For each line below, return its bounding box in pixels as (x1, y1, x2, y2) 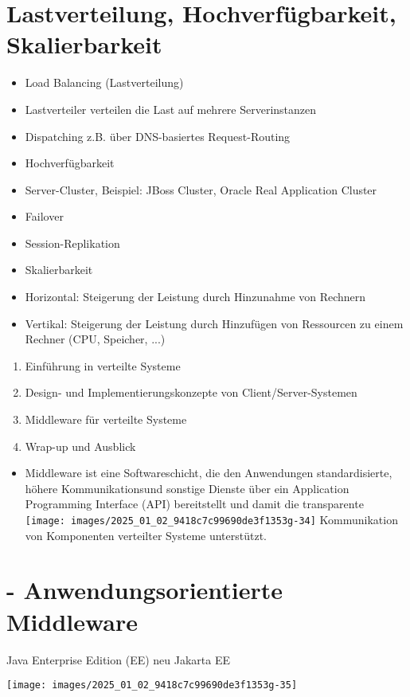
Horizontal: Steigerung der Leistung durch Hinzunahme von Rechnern (25, 288, 366, 305)
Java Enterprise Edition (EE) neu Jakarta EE (6, 651, 231, 668)
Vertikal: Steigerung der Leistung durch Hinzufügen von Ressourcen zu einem (25, 315, 404, 331)
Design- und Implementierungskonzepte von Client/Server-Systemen (25, 384, 357, 401)
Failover (25, 208, 64, 225)
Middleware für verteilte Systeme (25, 411, 187, 428)
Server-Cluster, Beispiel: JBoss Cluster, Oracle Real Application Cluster (25, 181, 377, 198)
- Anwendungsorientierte (6, 574, 283, 606)
